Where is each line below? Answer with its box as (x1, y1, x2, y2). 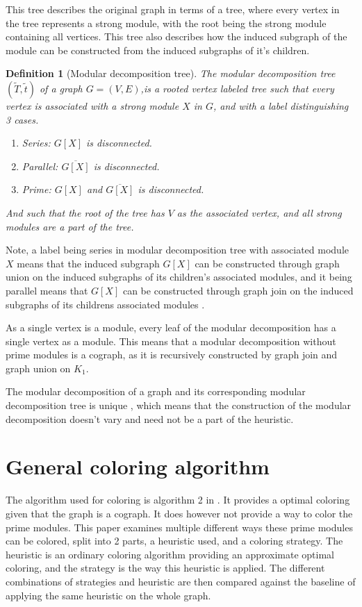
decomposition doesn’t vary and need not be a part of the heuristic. (6, 411, 294, 426)
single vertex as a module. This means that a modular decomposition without (6, 333, 336, 348)
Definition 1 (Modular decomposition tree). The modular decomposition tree (6, 66, 336, 81)
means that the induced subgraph (17, 256, 160, 270)
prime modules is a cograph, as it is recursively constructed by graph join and (6, 347, 338, 362)
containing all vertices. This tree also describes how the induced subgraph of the (6, 29, 347, 44)
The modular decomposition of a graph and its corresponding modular (6, 384, 306, 399)
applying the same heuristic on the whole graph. (6, 588, 211, 602)
